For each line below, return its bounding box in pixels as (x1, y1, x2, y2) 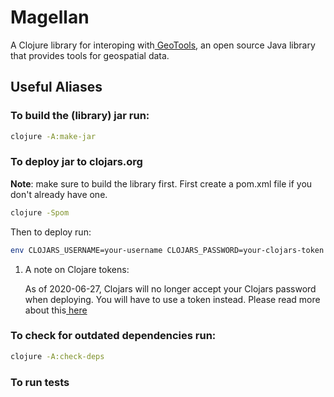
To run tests (10, 375, 70, 389)
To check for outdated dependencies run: (10, 329, 217, 343)
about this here (24, 304, 88, 316)
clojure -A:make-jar (10, 131, 97, 141)
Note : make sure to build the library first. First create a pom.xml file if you (10, 177, 313, 190)
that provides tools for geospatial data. (10, 49, 170, 61)
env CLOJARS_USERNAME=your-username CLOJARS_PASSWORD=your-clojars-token (10, 245, 325, 255)
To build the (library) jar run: (10, 109, 150, 123)
